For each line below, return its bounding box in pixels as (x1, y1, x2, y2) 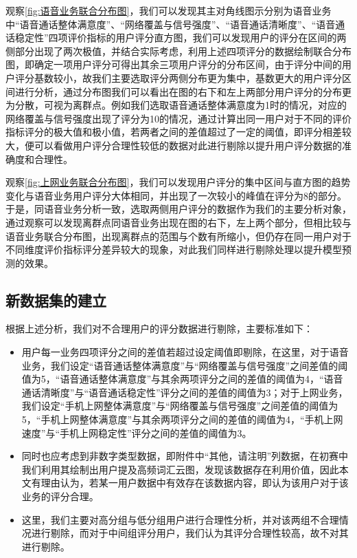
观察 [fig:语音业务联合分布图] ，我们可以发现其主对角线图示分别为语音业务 (5, 3, 332, 17)
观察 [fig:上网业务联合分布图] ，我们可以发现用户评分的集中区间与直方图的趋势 (5, 175, 351, 189)
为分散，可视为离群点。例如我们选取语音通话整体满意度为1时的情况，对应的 (5, 98, 347, 112)
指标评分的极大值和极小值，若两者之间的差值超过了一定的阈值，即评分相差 (5, 125, 342, 139)
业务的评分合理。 (21, 489, 99, 504)
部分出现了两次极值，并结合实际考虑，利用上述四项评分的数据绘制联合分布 (14, 43, 352, 58)
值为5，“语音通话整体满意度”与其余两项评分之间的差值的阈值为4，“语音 (21, 372, 343, 386)
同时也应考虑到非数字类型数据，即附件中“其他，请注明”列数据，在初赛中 (21, 449, 349, 463)
